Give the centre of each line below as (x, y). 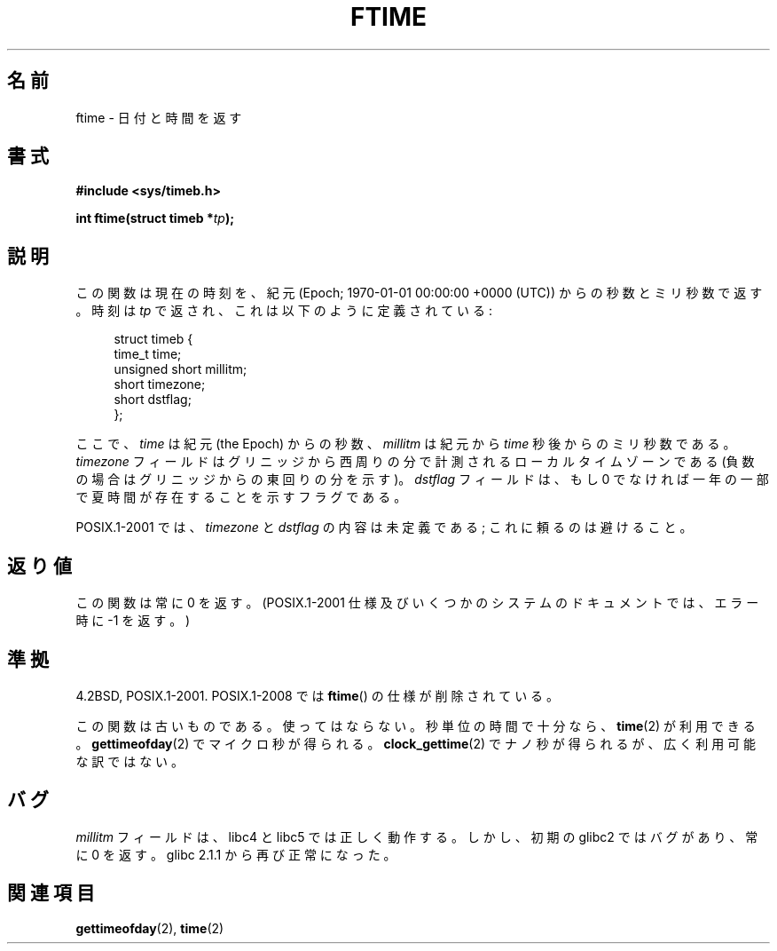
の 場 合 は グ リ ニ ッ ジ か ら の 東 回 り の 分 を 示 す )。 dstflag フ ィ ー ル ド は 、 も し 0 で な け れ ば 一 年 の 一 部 (422, 479)
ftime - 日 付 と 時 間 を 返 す (159, 117)
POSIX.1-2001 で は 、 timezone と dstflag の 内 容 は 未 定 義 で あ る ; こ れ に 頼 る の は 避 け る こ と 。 (384, 527)
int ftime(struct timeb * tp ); (155, 218)
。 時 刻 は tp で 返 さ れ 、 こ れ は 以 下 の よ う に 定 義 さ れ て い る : (284, 311)
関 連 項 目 (51, 893)
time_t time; (148, 354)
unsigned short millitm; (181, 369)
